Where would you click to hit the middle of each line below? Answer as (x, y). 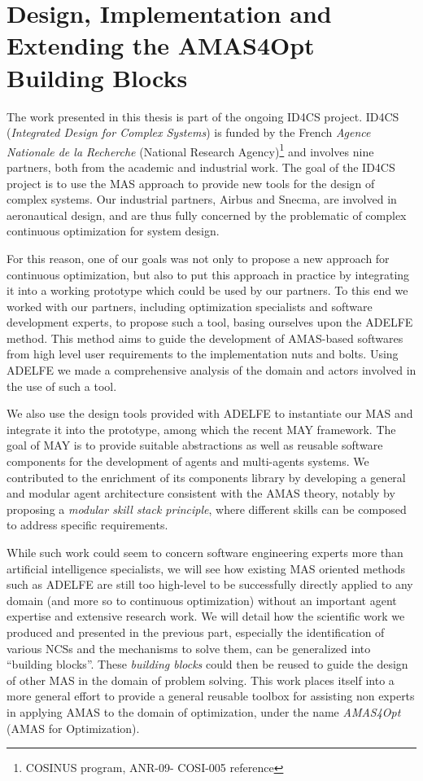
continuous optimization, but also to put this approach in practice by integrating (208, 274)
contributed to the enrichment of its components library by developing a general (206, 477)
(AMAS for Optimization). (73, 728)
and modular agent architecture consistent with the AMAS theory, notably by (201, 493)
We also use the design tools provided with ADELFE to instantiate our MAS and (210, 413)
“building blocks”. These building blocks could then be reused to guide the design (207, 664)
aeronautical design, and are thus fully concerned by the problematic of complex (207, 215)
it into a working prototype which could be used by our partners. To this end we (207, 290)
